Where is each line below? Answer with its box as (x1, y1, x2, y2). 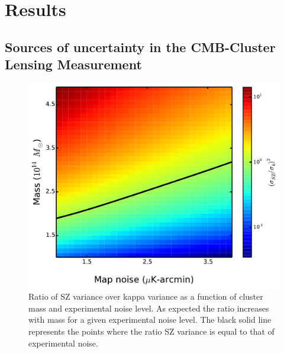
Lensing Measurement (5, 55, 142, 73)
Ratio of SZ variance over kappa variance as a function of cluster (28, 290, 263, 303)
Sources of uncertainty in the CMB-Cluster (5, 37, 276, 56)
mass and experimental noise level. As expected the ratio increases (28, 301, 269, 314)
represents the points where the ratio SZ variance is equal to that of (28, 325, 275, 338)
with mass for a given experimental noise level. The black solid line (28, 313, 272, 326)
